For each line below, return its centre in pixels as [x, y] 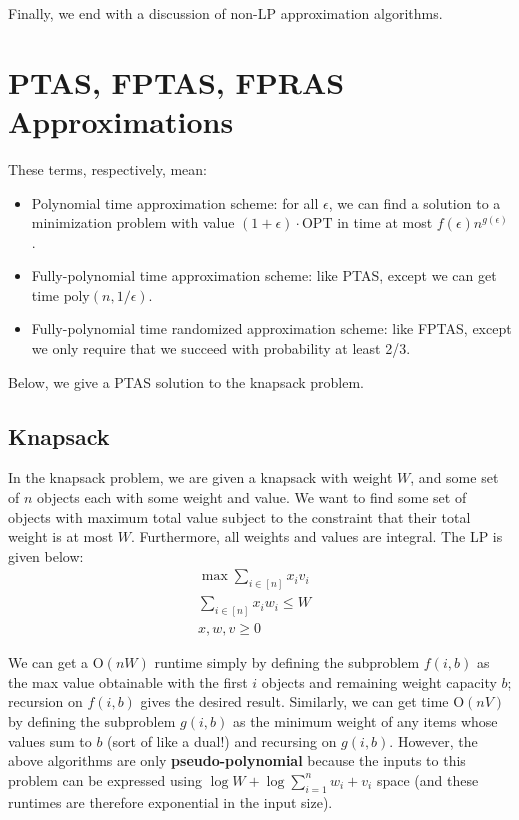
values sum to [50, 740]
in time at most [385, 222]
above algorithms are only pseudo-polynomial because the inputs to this [237, 760]
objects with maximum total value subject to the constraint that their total [239, 516]
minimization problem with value [133, 222]
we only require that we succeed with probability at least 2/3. [221, 348]
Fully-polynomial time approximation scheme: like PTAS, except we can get [264, 275]
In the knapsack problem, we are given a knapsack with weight [200, 477]
